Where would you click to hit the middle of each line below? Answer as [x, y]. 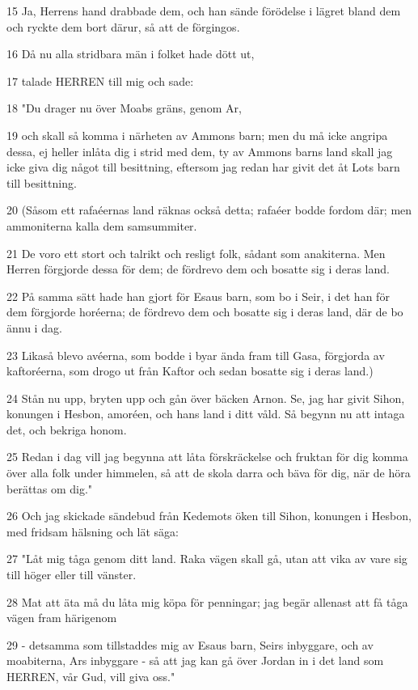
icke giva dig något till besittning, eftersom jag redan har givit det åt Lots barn [203, 167]
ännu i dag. [34, 327]
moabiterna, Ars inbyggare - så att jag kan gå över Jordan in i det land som [195, 660]
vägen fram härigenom [62, 618]
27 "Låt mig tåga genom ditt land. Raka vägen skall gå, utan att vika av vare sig [207, 559]
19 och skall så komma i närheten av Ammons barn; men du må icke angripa [197, 135]
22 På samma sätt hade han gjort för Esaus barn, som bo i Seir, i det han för [198, 296]
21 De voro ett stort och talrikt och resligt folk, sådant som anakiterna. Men [196, 253]
